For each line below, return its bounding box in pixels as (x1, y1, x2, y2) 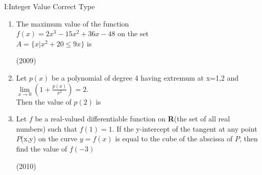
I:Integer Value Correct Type (4, 1, 95, 11)
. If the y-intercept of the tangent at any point (112, 123, 257, 134)
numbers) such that (16, 123, 77, 134)
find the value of (16, 143, 67, 154)
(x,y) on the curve (20, 133, 78, 144)
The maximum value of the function (16, 18, 129, 29)
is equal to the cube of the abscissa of (115, 133, 233, 144)
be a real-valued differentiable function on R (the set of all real (35, 113, 230, 124)
